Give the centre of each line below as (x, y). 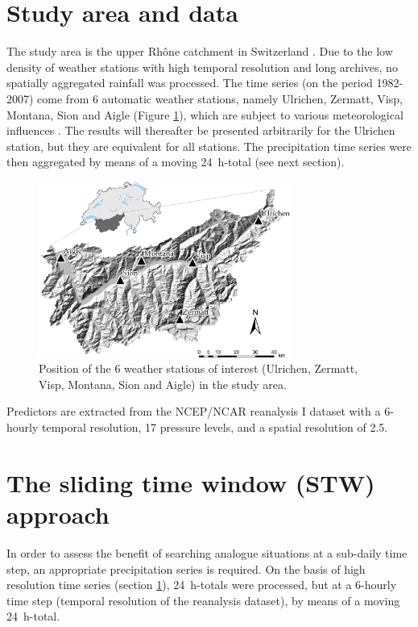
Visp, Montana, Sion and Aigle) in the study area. (163, 384)
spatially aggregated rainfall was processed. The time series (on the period (190, 83)
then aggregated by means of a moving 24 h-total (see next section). (176, 162)
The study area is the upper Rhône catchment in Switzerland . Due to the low (200, 51)
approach (58, 514)
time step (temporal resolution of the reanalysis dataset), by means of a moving (203, 600)
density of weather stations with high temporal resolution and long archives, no (202, 67)
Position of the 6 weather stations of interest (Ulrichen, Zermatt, (199, 368)
